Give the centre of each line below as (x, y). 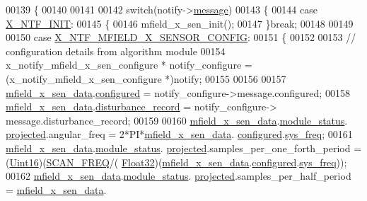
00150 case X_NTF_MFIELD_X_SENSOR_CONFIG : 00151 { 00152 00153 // (181, 37)
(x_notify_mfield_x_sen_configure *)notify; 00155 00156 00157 (146, 78)
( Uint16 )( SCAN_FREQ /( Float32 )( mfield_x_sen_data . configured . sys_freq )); (176, 162)
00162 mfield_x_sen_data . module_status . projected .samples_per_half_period (179, 176)
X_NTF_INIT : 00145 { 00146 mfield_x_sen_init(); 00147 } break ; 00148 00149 (180, 23)
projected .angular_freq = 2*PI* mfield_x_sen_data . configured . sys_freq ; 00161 (179, 134)
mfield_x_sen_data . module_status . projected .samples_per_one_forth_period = (184, 148)
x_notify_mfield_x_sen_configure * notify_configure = (129, 65)
